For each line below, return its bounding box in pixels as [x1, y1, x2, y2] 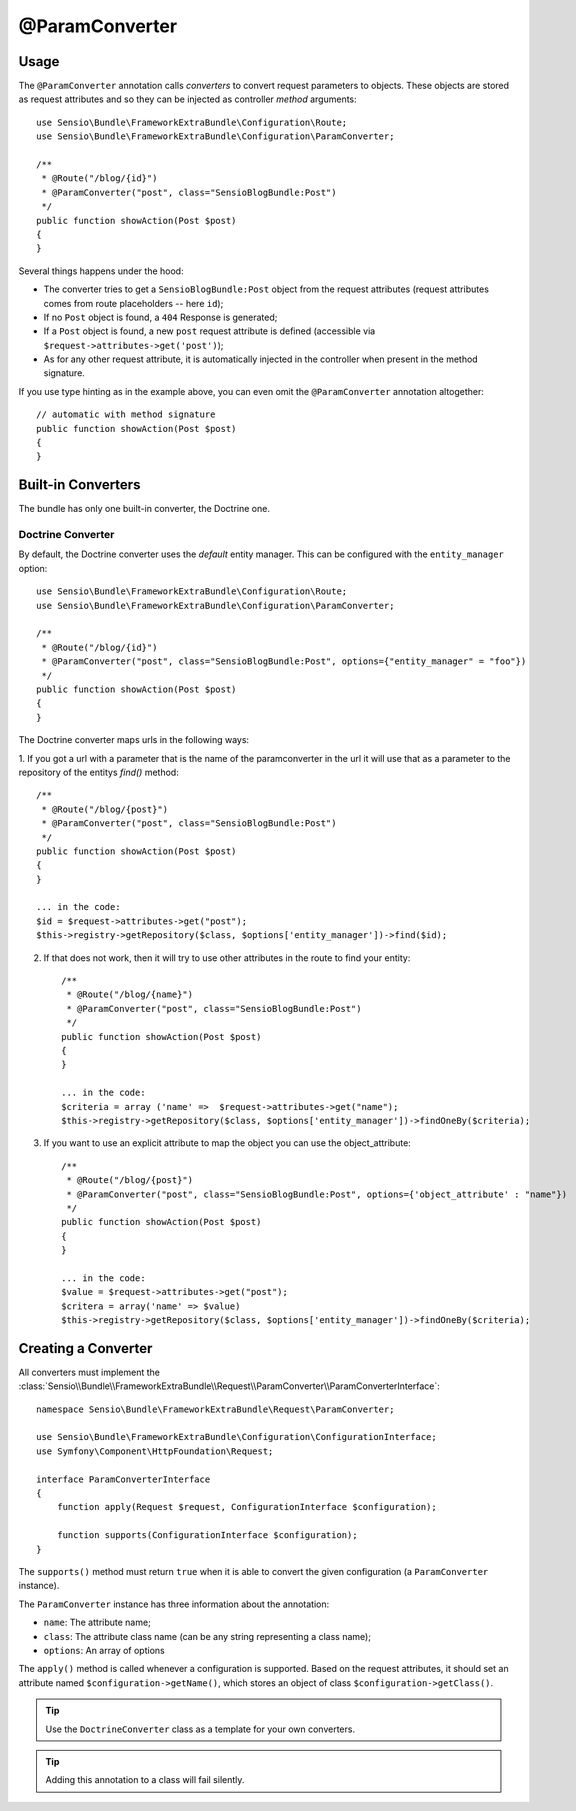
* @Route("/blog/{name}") [66, 989, 194, 1000]
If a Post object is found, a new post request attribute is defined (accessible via [43, 325, 376, 337]
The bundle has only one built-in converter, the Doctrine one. [18, 503, 270, 515]
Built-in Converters [18, 476, 141, 494]
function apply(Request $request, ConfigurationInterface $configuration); [56, 1501, 437, 1513]
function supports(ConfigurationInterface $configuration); [56, 1530, 359, 1541]
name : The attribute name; [43, 1616, 152, 1629]
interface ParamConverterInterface [36, 1473, 211, 1485]
